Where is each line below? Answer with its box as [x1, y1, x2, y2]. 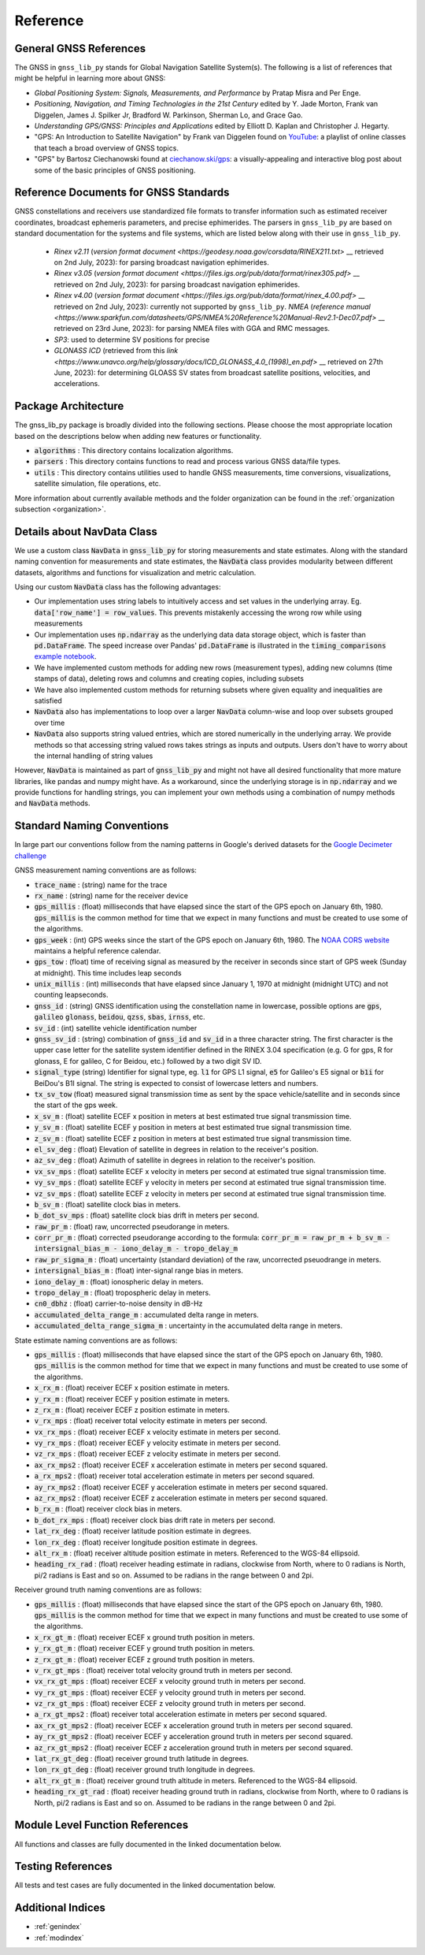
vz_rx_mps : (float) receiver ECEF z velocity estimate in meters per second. [34, 1449, 281, 1459]
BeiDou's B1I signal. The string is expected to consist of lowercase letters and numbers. [34, 1078, 319, 1087]
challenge [14, 851, 47, 860]
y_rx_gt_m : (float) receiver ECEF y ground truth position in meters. [34, 1644, 255, 1653]
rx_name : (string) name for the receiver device [34, 890, 189, 900]
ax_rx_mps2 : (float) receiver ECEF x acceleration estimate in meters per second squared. [34, 1460, 328, 1470]
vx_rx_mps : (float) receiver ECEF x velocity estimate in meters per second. [34, 1427, 281, 1437]
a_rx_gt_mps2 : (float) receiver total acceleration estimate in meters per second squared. [34, 1710, 327, 1719]
